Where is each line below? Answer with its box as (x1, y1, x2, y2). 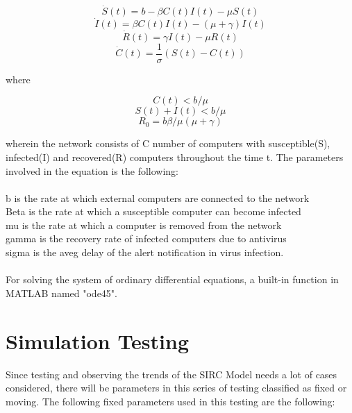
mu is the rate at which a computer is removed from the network (6, 217, 282, 232)
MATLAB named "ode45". (6, 285, 117, 300)
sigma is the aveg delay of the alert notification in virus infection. (6, 245, 284, 260)
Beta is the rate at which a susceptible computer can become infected (6, 204, 301, 219)
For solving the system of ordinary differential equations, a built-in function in (6, 272, 339, 287)
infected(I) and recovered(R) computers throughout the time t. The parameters (6, 149, 344, 164)
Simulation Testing (6, 326, 190, 355)
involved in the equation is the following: (6, 163, 178, 178)
